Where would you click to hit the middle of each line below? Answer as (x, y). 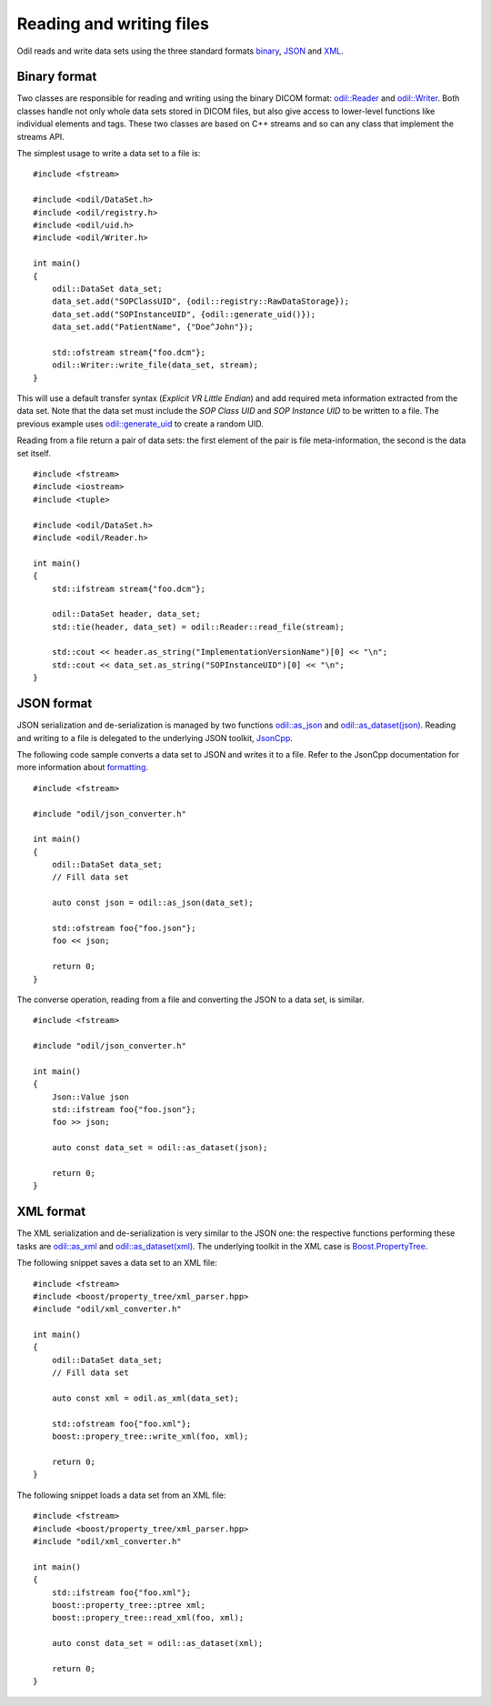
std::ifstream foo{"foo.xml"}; (121, 1592)
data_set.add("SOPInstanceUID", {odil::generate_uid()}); (184, 314)
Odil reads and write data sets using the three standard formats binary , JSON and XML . (180, 51)
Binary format (57, 77)
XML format (51, 1212)
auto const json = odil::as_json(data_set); (152, 903)
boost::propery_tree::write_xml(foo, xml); (150, 1436)
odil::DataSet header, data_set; (126, 614)
